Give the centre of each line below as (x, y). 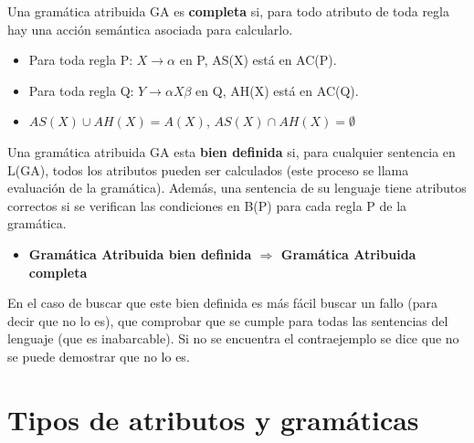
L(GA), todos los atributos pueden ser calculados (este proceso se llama (208, 169)
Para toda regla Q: (81, 90)
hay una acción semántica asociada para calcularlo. (150, 29)
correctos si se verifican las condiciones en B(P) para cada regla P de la (207, 205)
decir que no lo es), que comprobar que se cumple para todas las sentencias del (228, 320)
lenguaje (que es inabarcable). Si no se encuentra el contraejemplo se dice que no (233, 338)
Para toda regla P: (81, 60)
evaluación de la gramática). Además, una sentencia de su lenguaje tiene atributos (237, 188)
